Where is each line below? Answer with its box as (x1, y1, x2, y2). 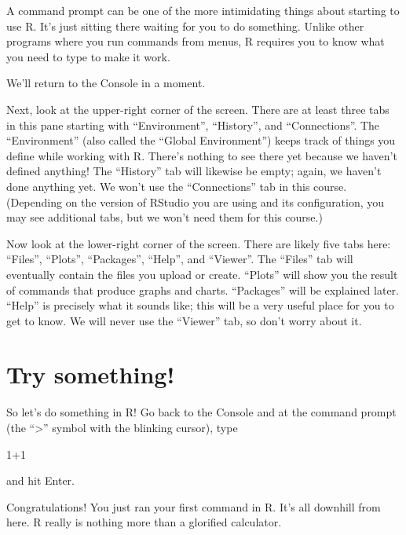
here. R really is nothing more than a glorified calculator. (6, 514, 282, 530)
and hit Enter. (6, 472, 75, 489)
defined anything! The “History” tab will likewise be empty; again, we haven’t (6, 163, 382, 179)
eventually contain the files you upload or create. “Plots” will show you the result (6, 266, 398, 282)
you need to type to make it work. (6, 48, 170, 64)
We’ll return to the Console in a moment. (6, 75, 206, 91)
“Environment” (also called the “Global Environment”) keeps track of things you (6, 132, 396, 148)
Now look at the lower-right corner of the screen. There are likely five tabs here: (6, 235, 391, 251)
